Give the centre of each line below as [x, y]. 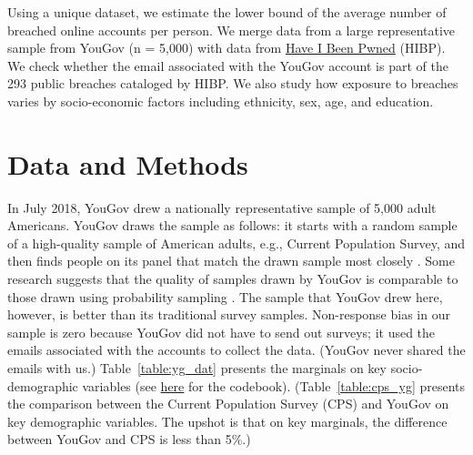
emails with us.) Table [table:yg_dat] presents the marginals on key [197, 368]
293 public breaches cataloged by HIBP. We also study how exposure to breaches [233, 83]
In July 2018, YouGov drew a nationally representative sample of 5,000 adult [222, 207]
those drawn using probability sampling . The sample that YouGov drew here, [225, 296]
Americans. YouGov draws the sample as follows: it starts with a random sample [232, 225]
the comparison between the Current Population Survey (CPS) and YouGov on [228, 404]
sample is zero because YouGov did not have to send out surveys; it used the [221, 332]
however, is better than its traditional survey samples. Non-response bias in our [229, 314]
